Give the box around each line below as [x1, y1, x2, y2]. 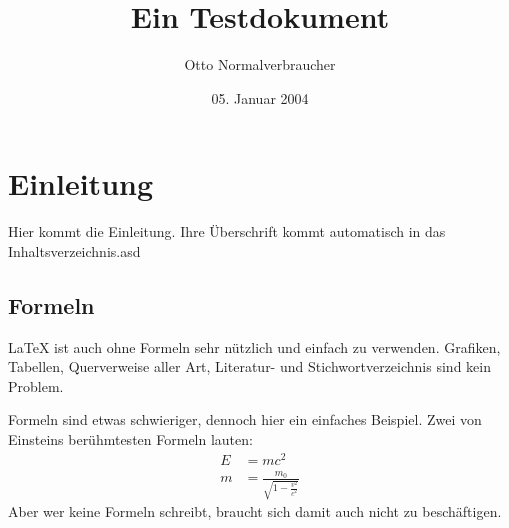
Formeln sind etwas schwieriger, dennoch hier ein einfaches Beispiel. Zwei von [8, 409, 482, 430]
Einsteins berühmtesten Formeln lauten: [8, 429, 253, 450]
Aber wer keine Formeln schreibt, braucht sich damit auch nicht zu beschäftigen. [8, 501, 502, 522]
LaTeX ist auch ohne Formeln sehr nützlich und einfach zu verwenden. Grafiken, [8, 336, 501, 357]
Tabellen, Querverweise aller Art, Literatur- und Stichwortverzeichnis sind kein [8, 356, 491, 377]
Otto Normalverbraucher [184, 54, 336, 75]
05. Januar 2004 [211, 87, 309, 108]
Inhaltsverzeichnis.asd [8, 240, 141, 261]
